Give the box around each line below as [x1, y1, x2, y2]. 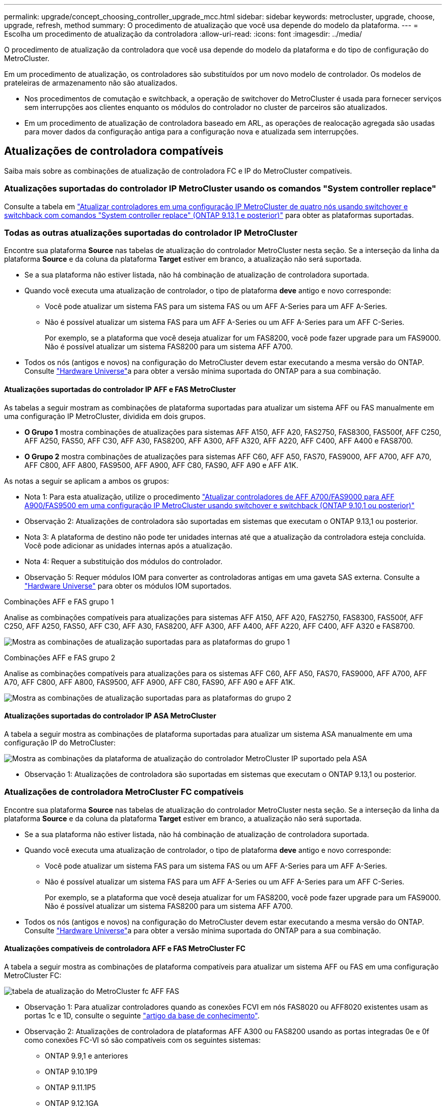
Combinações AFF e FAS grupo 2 [4, 653, 116, 662]
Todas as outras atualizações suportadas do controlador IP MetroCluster [4, 227, 298, 238]
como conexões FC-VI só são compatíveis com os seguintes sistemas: [24, 1035, 261, 1044]
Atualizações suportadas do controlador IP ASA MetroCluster [4, 711, 216, 720]
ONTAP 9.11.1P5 [45, 1083, 96, 1092]
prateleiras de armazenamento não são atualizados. [4, 78, 178, 87]
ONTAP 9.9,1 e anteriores [45, 1051, 128, 1060]
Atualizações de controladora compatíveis [4, 145, 224, 158]
